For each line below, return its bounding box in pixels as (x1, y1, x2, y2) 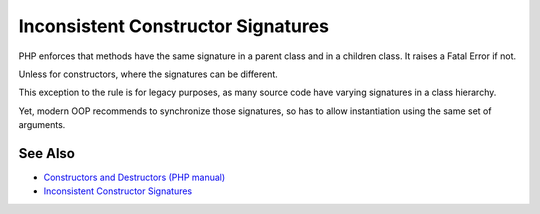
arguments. (18, 119, 66, 131)
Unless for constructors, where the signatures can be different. (18, 68, 279, 80)
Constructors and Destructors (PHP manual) (43, 171, 226, 184)
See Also (18, 145, 75, 162)
